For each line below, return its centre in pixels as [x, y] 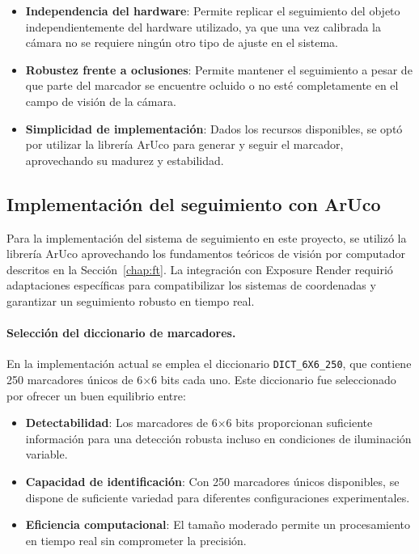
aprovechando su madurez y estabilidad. [125, 160]
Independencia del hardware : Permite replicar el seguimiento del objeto [213, 11]
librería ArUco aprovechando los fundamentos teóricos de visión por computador [206, 254]
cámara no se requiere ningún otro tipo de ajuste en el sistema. [182, 42]
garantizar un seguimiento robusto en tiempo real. [131, 300]
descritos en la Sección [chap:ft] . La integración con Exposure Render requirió [200, 269]
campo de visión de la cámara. [101, 101]
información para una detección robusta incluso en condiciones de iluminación [218, 438]
